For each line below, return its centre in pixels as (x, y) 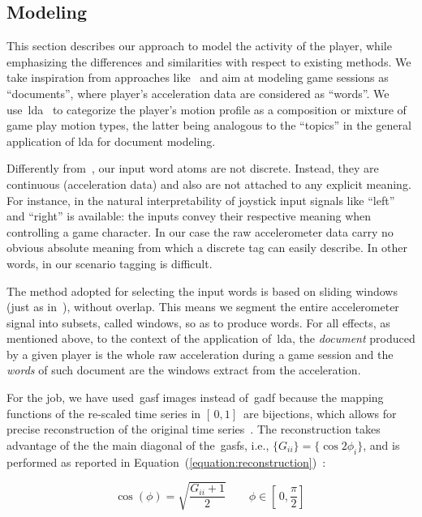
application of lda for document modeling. (111, 141)
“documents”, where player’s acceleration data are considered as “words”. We (198, 93)
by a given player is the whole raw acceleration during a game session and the (200, 354)
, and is (381, 444)
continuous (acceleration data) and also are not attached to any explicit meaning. (209, 184)
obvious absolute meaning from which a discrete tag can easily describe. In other (207, 248)
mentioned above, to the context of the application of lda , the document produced (211, 338)
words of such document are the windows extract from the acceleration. (184, 370)
